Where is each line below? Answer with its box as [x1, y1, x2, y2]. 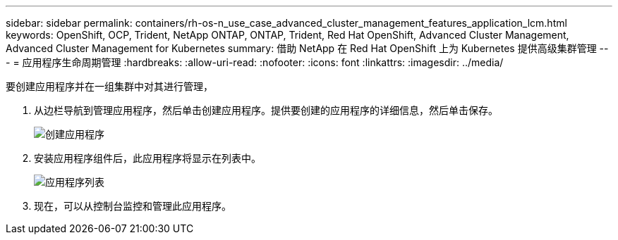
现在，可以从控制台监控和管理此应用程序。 [34, 200, 231, 212]
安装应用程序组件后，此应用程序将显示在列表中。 [34, 152, 261, 164]
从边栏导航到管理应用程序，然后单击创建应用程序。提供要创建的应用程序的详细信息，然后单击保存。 [34, 104, 498, 116]
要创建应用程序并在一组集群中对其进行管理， [6, 80, 213, 92]
